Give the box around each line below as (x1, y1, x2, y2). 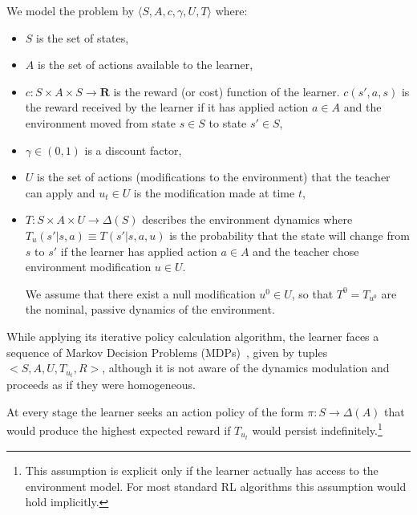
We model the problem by (6, 2, 135, 18)
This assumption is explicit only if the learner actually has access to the (25, 462, 379, 479)
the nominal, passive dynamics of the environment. (25, 301, 275, 318)
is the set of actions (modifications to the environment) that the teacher (37, 168, 391, 185)
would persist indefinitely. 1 (252, 420, 383, 439)
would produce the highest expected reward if (6, 422, 231, 439)
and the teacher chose (253, 242, 359, 259)
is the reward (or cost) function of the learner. (113, 83, 340, 99)
